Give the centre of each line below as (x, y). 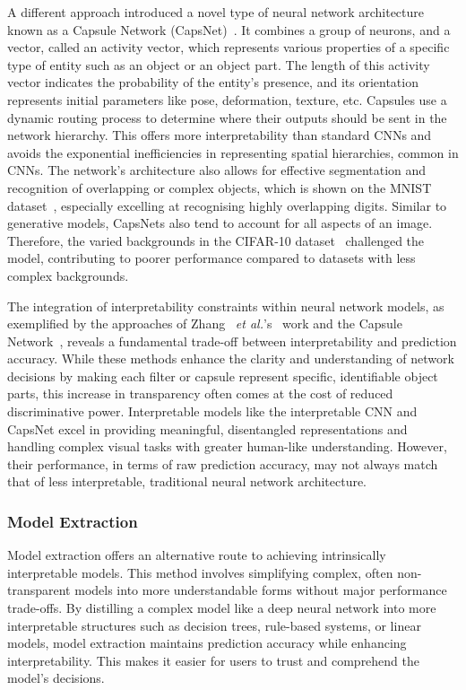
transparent (39, 590)
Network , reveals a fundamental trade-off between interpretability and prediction (232, 341)
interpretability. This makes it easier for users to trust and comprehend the (214, 660)
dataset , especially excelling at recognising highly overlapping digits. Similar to (227, 205)
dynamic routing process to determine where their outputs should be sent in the (227, 117)
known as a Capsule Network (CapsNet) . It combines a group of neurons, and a (229, 29)
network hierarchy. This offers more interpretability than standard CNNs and (220, 135)
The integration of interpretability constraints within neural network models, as (226, 306)
